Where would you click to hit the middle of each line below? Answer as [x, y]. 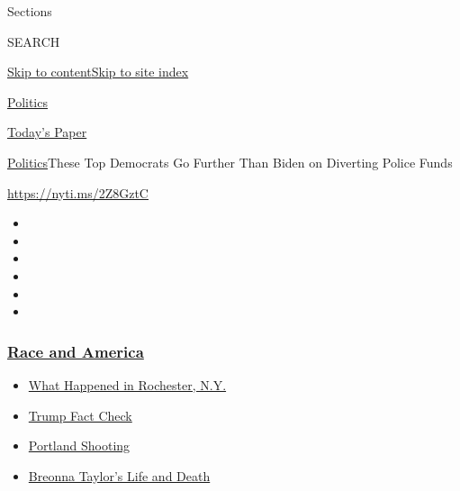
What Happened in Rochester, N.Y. [127, 384]
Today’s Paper [47, 132]
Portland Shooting [79, 446]
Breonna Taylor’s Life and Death [119, 475]
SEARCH [34, 41]
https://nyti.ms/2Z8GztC [78, 192]
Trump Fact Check [80, 415]
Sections [30, 11]
